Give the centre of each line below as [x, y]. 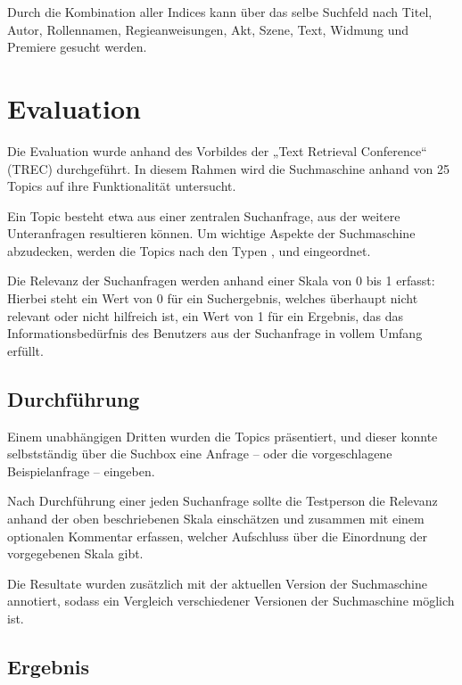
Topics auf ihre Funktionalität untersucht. [122, 186]
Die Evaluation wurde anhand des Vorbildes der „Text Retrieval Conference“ [217, 150]
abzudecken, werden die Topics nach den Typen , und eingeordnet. [189, 250]
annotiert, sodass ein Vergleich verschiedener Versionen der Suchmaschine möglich [231, 601]
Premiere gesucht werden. [77, 47]
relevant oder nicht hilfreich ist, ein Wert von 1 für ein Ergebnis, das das [206, 315]
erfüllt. [25, 350]
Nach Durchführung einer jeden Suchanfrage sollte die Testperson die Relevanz [223, 501]
